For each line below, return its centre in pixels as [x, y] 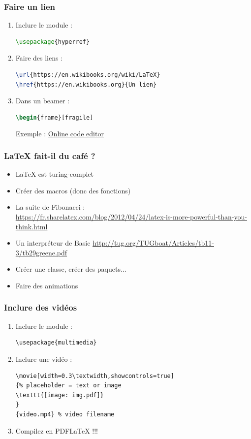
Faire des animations [47, 285]
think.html [31, 226]
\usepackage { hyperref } [53, 42]
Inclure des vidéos [41, 307]
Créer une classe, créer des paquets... [71, 269]
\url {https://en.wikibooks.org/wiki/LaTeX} [88, 75]
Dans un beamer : [42, 101]
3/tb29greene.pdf [41, 252]
